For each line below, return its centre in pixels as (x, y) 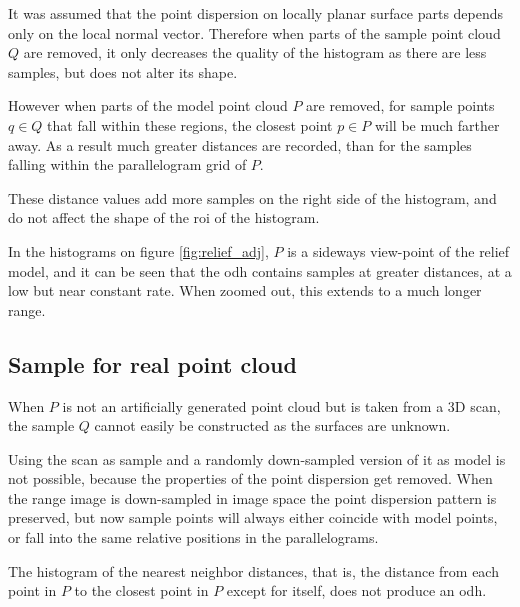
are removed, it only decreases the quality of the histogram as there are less (255, 52)
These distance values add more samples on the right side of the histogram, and (252, 197)
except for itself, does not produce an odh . (356, 590)
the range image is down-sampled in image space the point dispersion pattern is (252, 497)
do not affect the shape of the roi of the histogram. (164, 217)
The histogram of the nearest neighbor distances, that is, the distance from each (253, 570)
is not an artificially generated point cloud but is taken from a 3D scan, (281, 405)
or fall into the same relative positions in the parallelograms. (193, 537)
